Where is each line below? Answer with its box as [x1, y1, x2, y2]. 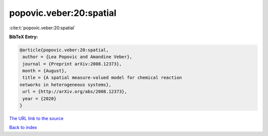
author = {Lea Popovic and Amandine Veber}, [22, 54, 133, 60]
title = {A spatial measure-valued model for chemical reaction [22, 75, 182, 80]
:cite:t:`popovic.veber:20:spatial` [9, 25, 76, 31]
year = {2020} [22, 96, 57, 101]
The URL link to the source [9, 116, 64, 122]
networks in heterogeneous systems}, [19, 82, 112, 87]
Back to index [9, 125, 37, 131]
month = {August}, [22, 68, 67, 74]
